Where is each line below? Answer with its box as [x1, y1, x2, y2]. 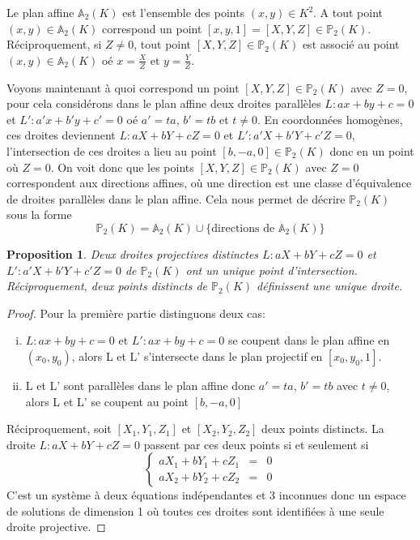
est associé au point [302, 36, 400, 53]
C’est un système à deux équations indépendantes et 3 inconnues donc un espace [6, 486, 406, 504]
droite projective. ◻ [6, 518, 106, 535]
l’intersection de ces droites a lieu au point [6, 142, 217, 159]
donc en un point [329, 142, 414, 159]
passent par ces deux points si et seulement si [143, 435, 369, 452]
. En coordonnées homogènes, [257, 110, 403, 127]
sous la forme [6, 206, 72, 223]
